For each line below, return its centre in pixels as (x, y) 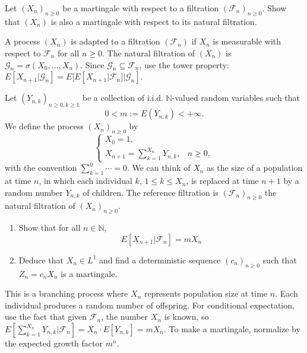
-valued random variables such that (236, 98)
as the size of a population (255, 168)
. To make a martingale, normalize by (232, 329)
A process (23, 41)
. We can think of (159, 168)
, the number (125, 317)
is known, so (186, 317)
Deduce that (41, 260)
